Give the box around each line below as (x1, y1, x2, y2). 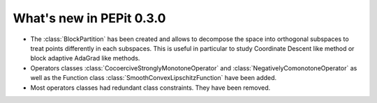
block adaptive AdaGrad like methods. (30, 54, 140, 63)
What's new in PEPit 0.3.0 (13, 10, 166, 26)
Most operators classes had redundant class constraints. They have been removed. (30, 84, 271, 92)
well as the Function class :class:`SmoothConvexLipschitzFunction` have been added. (30, 74, 277, 82)
